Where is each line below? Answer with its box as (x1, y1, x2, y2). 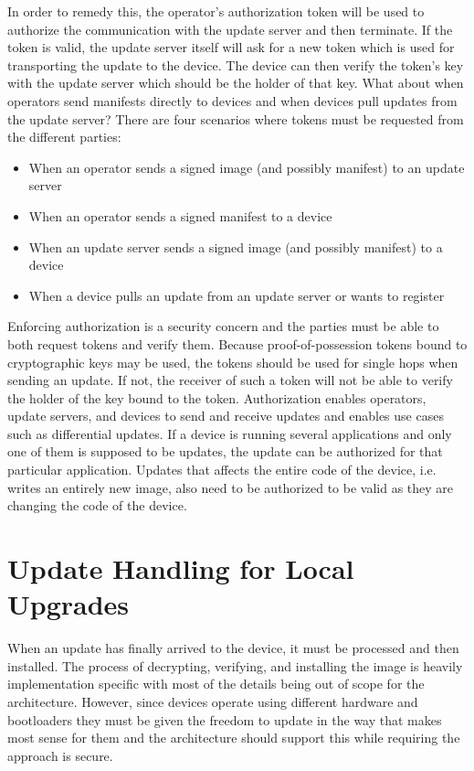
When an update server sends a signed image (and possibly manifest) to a (28, 237, 443, 256)
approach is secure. (7, 745, 113, 765)
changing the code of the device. (7, 496, 187, 515)
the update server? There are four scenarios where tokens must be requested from (7, 109, 464, 128)
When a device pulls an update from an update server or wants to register (28, 285, 445, 305)
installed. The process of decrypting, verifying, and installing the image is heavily (7, 656, 463, 675)
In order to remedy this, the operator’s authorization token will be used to (7, 2, 425, 20)
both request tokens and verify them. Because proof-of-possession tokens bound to (7, 334, 468, 353)
